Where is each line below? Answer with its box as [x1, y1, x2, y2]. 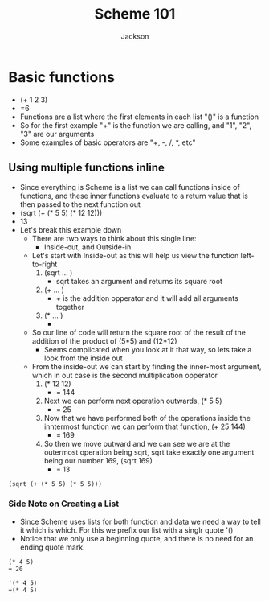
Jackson [120, 31, 149, 41]
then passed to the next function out [19, 199, 141, 209]
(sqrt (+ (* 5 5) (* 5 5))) [8, 480, 103, 488]
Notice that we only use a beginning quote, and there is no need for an [19, 533, 254, 543]
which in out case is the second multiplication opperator [31, 370, 218, 380]
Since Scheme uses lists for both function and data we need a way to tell [19, 517, 261, 526]
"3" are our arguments [19, 129, 95, 138]
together [55, 302, 85, 311]
